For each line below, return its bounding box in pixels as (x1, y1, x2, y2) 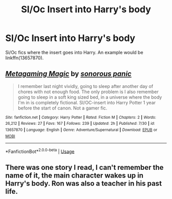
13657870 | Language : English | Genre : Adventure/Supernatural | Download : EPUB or (5, 127, 158, 132)
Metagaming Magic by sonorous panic (5, 70, 132, 78)
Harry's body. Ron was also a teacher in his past (5, 179, 162, 188)
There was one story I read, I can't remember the (5, 163, 164, 172)
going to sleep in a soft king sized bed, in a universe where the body (17, 94, 162, 100)
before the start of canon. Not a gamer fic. (17, 105, 107, 111)
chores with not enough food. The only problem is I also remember (17, 89, 159, 95)
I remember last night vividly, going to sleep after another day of (17, 83, 154, 89)
